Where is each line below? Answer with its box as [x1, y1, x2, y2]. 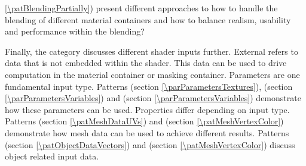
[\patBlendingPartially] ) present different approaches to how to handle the [5, 2, 278, 14]
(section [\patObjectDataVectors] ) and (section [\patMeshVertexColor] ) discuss [5, 138, 295, 151]
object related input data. [5, 150, 99, 162]
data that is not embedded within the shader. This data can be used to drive [5, 57, 287, 69]
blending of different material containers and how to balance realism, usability [5, 13, 291, 26]
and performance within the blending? [5, 25, 145, 37]
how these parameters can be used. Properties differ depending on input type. [5, 103, 290, 115]
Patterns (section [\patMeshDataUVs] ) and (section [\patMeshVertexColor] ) [5, 115, 284, 127]
